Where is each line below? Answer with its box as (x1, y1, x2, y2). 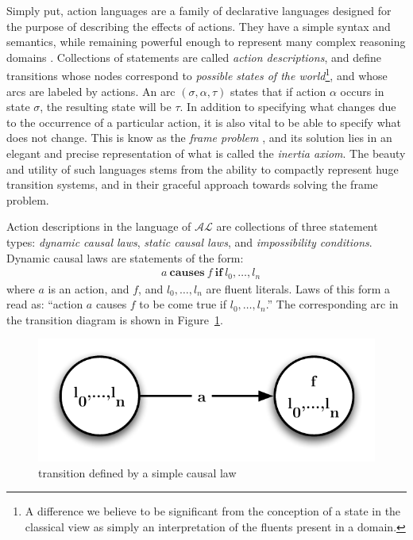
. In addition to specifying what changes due (179, 98, 396, 115)
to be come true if (139, 296, 227, 312)
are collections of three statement (216, 218, 378, 235)
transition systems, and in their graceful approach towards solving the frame (6, 176, 378, 193)
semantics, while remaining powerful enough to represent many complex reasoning (6, 33, 406, 50)
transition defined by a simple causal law (38, 464, 237, 481)
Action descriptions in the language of (6, 218, 191, 235)
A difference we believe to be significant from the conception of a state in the (25, 503, 401, 519)
